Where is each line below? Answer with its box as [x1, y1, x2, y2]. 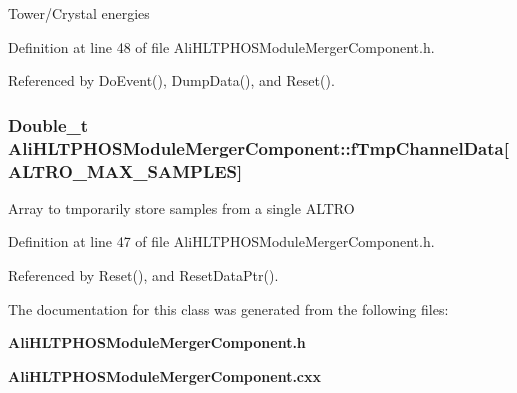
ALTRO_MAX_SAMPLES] [8, 158, 243, 183]
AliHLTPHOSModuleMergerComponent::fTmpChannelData [8, 135, 504, 160]
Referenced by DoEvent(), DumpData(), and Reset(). [8, 70, 335, 91]
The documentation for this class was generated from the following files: [8, 298, 449, 319]
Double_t [8, 112, 89, 137]
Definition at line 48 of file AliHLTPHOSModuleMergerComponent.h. [8, 36, 435, 57]
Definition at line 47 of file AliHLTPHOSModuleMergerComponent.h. [8, 231, 435, 252]
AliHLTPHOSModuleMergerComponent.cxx [8, 365, 322, 386]
